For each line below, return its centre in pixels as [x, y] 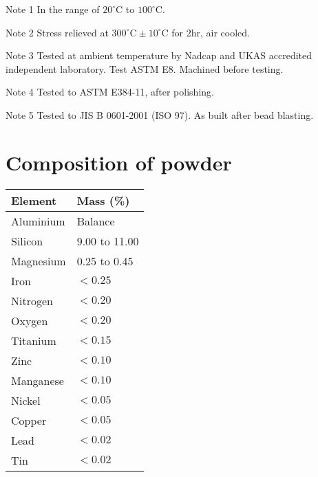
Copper [29, 420]
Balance [96, 221]
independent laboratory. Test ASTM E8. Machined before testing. [145, 68]
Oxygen [30, 320]
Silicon [27, 241]
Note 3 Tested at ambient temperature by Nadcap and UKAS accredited [159, 55]
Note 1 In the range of [53, 9]
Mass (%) [103, 200]
